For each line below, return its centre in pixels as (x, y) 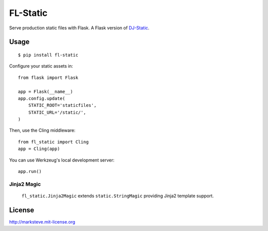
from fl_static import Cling (53, 142)
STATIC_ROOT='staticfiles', (62, 105)
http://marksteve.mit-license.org (42, 222)
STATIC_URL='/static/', (57, 112)
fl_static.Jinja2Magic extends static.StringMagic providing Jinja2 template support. (118, 196)
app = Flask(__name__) (46, 91)
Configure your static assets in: (41, 66)
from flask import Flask (48, 77)
